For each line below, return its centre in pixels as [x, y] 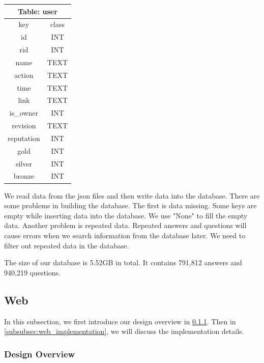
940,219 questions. [32, 272]
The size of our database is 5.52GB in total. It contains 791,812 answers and [123, 262]
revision [24, 125]
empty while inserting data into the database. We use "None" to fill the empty [126, 215]
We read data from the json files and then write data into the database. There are [132, 195]
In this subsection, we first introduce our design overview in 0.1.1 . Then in [120, 321]
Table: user [38, 11]
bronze [24, 176]
